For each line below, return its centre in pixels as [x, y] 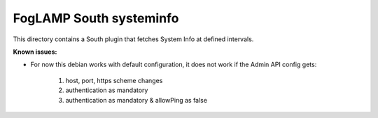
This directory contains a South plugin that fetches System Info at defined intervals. [133, 39]
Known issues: [35, 52]
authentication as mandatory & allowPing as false [136, 100]
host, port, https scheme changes [114, 80]
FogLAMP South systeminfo [96, 18]
